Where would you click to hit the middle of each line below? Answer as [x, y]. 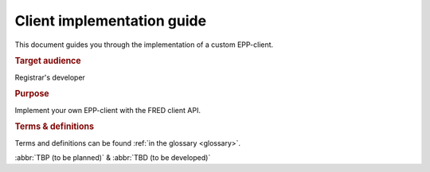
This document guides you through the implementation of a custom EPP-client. [144, 45]
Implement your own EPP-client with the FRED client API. [107, 110]
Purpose [32, 94]
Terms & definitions [55, 127]
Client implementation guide [111, 21]
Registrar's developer [50, 77]
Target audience [48, 61]
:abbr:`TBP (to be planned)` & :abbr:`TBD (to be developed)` [113, 158]
